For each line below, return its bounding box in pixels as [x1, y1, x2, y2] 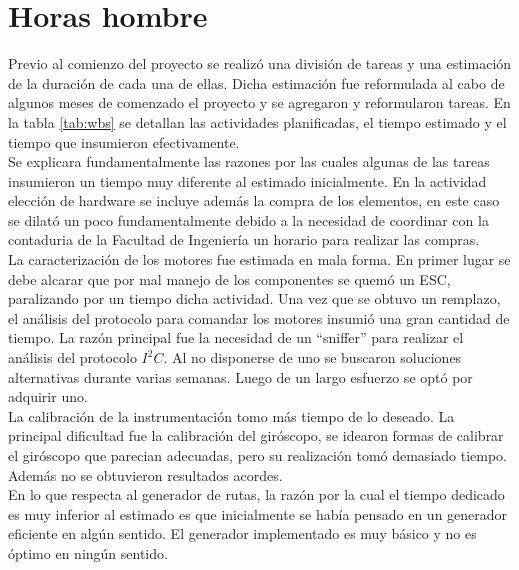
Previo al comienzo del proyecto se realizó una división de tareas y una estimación [8, 53, 512, 74]
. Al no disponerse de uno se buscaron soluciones [163, 347, 462, 368]
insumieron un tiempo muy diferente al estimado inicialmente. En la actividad [8, 170, 487, 191]
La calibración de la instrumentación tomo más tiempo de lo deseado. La [8, 405, 455, 426]
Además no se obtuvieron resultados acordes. [8, 464, 283, 485]
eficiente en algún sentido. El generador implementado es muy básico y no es [8, 523, 477, 544]
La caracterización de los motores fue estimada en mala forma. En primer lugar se [8, 249, 511, 270]
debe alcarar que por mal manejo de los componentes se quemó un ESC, [8, 268, 451, 289]
